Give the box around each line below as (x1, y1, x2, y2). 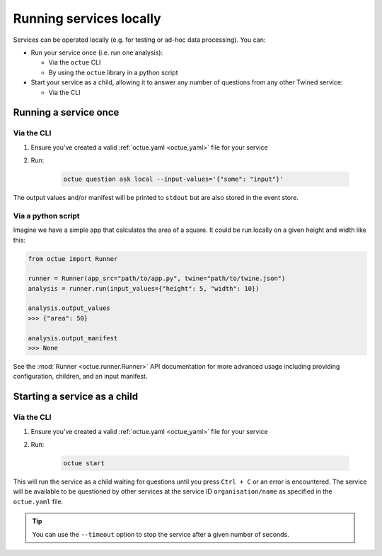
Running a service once (13, 106, 120, 118)
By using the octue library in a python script (48, 68, 178, 77)
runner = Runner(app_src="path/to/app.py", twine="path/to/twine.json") (28, 274, 286, 283)
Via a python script (13, 211, 81, 221)
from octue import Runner (28, 255, 118, 262)
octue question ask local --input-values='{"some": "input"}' (63, 175, 284, 184)
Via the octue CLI (48, 58, 101, 67)
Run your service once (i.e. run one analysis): (30, 48, 163, 57)
